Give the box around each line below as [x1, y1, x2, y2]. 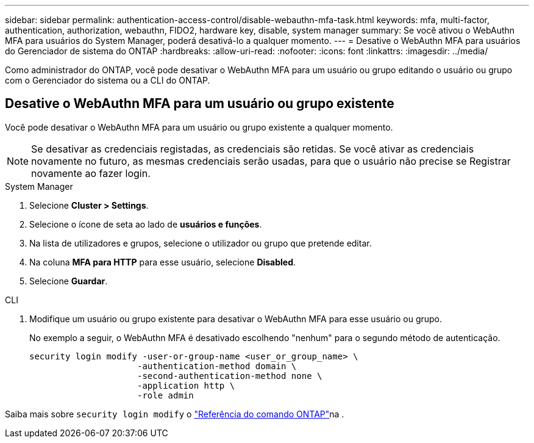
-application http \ [137, 380, 235, 391]
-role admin [137, 390, 194, 400]
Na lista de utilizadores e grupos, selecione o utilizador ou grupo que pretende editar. [29, 237, 372, 248]
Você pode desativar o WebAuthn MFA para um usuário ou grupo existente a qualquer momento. [5, 121, 393, 132]
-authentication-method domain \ [137, 361, 297, 371]
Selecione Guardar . [29, 275, 108, 286]
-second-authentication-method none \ [137, 370, 322, 381]
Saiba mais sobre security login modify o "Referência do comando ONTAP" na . [5, 408, 344, 419]
